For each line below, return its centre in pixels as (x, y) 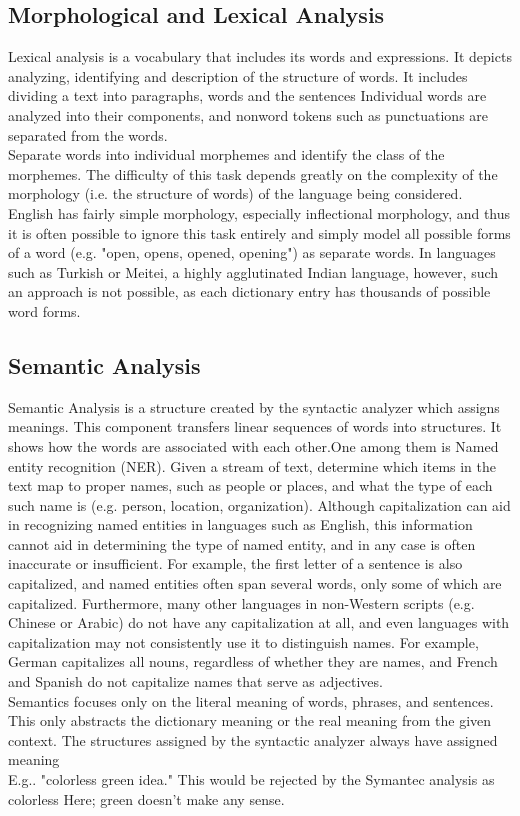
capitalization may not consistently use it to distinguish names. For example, (243, 641)
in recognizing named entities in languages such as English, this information (240, 524)
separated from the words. (88, 134)
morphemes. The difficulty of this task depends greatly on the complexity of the (253, 173)
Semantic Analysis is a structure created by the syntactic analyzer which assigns (254, 406)
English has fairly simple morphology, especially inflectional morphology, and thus (259, 212)
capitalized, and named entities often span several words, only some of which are (255, 583)
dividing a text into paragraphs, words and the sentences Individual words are (247, 95)
